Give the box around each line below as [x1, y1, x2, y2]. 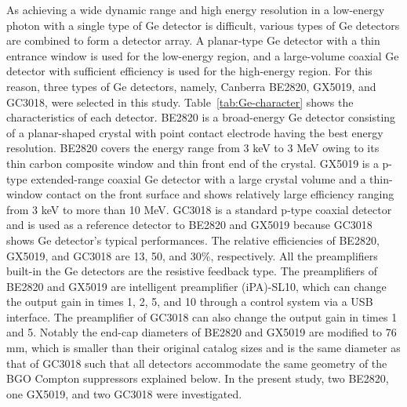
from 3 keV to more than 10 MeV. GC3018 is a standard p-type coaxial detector [6, 201, 392, 217]
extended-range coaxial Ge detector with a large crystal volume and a [31, 170, 366, 187]
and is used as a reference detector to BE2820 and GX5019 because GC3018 [6, 216, 372, 233]
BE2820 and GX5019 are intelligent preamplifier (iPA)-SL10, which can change [6, 278, 387, 294]
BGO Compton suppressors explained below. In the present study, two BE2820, [6, 370, 389, 387]
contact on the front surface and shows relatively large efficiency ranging [45, 186, 394, 202]
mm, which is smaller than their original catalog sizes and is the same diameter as [6, 340, 401, 356]
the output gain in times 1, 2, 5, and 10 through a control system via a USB [6, 293, 373, 310]
